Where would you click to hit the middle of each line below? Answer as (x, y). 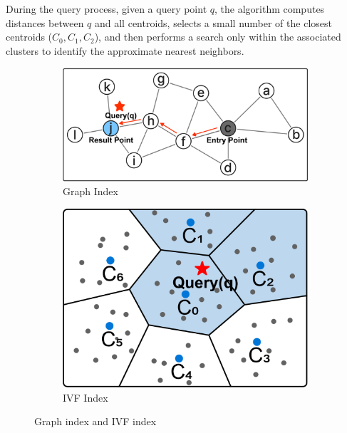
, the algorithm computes (270, 9)
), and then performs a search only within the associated (218, 37)
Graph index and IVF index (95, 421)
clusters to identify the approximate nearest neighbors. (125, 50)
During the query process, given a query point (107, 9)
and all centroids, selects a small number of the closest (213, 22)
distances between (45, 22)
